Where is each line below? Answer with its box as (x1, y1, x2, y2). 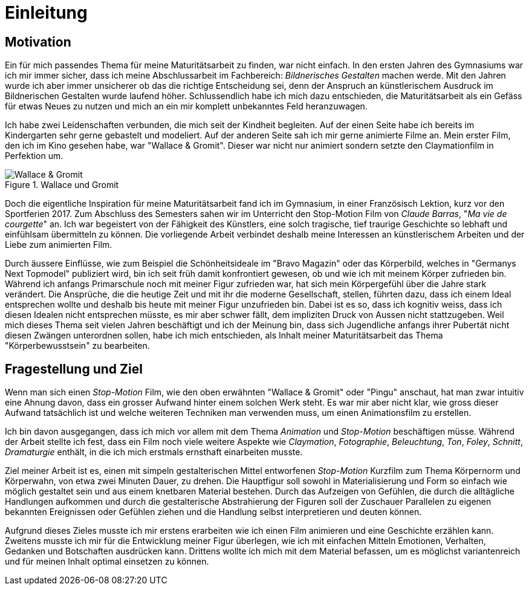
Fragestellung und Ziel (5, 361, 143, 377)
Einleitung (5, 2, 88, 23)
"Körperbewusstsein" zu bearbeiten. (5, 340, 150, 351)
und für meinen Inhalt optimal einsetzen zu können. (5, 556, 209, 567)
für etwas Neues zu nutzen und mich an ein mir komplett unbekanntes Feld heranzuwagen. (5, 101, 368, 112)
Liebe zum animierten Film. (5, 239, 112, 250)
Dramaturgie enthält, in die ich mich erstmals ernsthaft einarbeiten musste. (5, 447, 303, 458)
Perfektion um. (5, 151, 63, 161)
